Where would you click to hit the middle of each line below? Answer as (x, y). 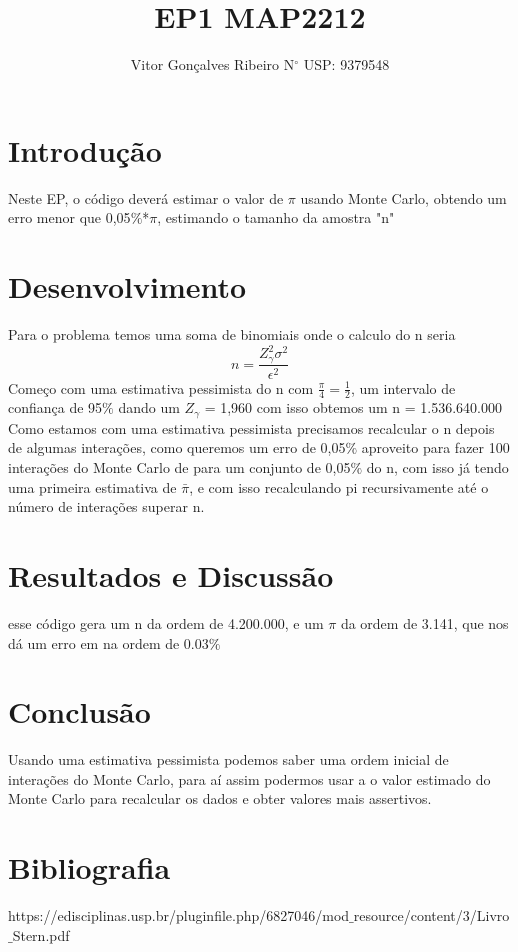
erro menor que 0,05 (69, 217)
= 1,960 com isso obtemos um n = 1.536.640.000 (353, 407)
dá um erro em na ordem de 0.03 (108, 642)
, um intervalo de (403, 387)
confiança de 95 (55, 407)
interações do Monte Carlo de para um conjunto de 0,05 (179, 467)
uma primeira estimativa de (92, 486)
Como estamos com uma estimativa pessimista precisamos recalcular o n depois (251, 427)
